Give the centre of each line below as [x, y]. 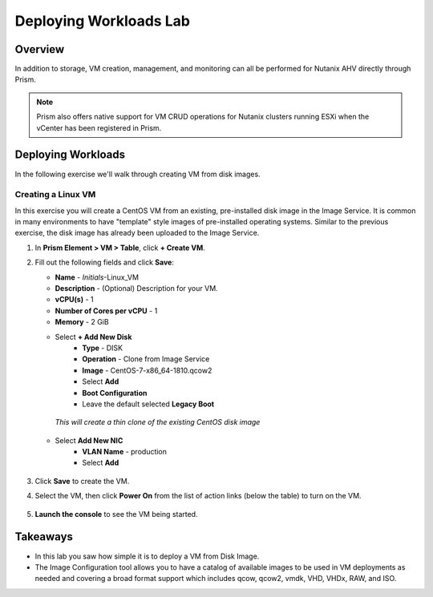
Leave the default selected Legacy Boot [148, 404]
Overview [40, 49]
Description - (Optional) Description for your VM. [136, 288]
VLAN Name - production [125, 452]
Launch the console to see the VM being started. [116, 514]
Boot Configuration [115, 393]
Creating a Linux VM [55, 195]
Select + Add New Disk [93, 337]
